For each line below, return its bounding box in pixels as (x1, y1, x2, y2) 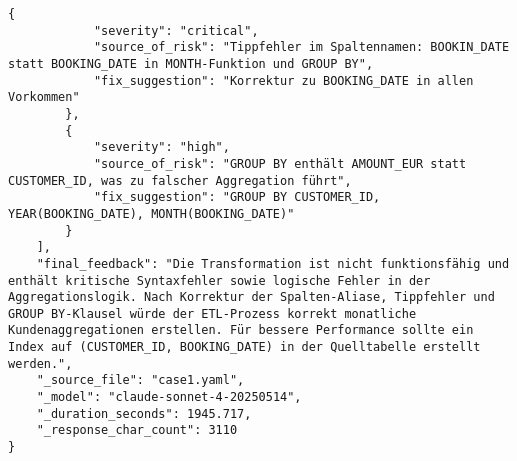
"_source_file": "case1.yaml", (36, 373, 245, 388)
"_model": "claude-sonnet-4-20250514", (36, 390, 302, 405)
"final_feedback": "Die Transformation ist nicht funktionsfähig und (36, 256, 510, 271)
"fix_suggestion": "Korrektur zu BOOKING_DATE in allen (93, 73, 474, 88)
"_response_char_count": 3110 (36, 423, 238, 438)
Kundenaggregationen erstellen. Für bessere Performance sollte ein (8, 323, 474, 338)
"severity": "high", (93, 140, 230, 155)
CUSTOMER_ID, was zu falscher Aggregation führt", (8, 173, 352, 188)
